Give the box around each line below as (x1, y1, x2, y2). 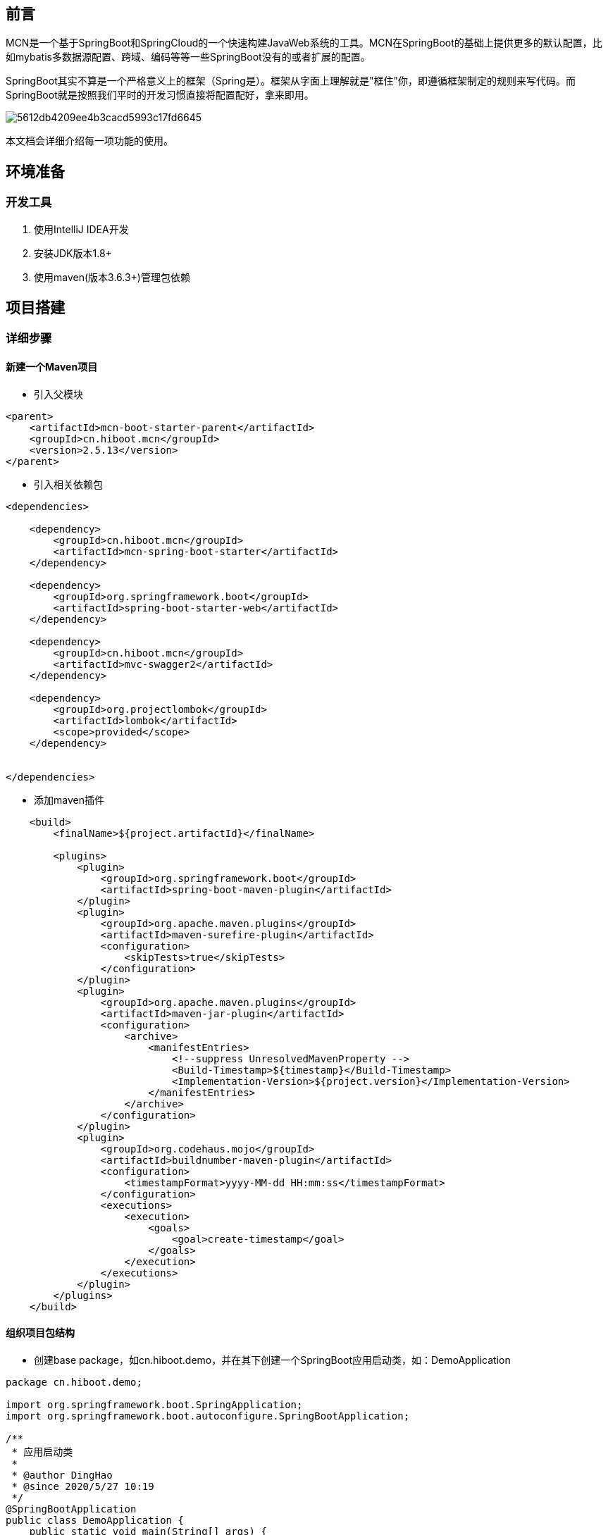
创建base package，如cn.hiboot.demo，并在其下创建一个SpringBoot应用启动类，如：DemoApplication (34, 1353, 511, 1366)
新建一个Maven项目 (6, 361, 98, 373)
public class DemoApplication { (6, 1514, 184, 1526)
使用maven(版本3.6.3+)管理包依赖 (34, 271, 190, 283)
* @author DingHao (11, 1469, 113, 1481)
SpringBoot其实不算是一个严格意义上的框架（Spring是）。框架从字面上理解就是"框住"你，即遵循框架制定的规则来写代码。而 (6, 75, 576, 87)
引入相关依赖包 (34, 478, 103, 490)
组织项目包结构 (6, 1326, 75, 1339)
